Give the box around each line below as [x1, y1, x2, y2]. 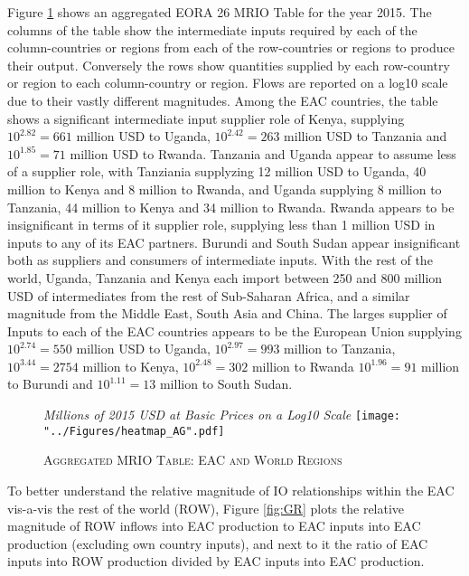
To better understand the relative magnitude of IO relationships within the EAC [7, 480, 455, 499]
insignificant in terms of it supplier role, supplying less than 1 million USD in [7, 215, 436, 234]
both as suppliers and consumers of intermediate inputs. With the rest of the [7, 250, 433, 269]
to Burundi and [7, 374, 93, 393]
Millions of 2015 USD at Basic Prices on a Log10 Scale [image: [43, 405, 401, 424]
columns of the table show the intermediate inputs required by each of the [7, 20, 417, 39]
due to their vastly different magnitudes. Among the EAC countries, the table [7, 90, 438, 109]
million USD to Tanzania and [284, 127, 447, 146]
